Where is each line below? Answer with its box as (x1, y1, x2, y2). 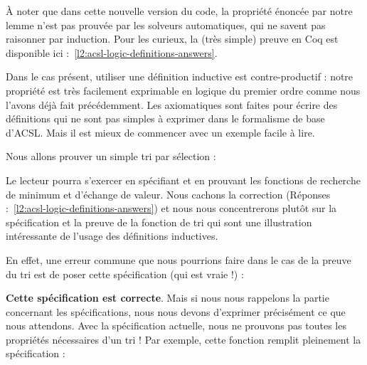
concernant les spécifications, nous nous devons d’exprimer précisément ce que (6, 304, 346, 319)
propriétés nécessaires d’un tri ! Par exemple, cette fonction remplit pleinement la (6, 332, 361, 347)
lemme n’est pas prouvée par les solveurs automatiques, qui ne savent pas (6, 17, 326, 32)
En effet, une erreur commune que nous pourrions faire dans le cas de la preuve (6, 252, 351, 267)
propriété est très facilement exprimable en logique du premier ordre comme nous (6, 83, 361, 97)
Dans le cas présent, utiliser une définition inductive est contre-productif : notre (6, 69, 353, 84)
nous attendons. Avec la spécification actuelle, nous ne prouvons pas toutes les (6, 318, 346, 333)
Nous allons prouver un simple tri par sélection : (6, 149, 216, 164)
